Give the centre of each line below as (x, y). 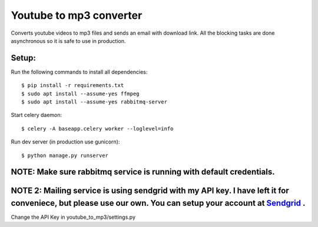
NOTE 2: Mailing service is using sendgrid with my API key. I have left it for (150, 191)
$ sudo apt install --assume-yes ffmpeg (80, 94)
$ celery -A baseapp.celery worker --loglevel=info (97, 128)
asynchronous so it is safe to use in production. (68, 41)
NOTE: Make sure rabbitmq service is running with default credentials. (143, 172)
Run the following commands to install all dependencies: (79, 72)
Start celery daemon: (37, 115)
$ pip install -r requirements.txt (73, 86)
